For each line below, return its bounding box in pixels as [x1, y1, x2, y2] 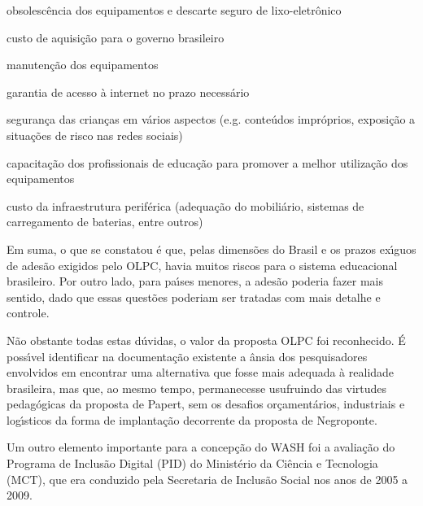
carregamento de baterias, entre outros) [7, 213, 203, 230]
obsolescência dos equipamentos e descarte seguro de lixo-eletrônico [7, 2, 342, 18]
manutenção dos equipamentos [7, 56, 159, 73]
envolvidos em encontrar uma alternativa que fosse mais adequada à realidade [7, 364, 395, 381]
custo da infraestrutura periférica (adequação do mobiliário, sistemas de [7, 197, 364, 214]
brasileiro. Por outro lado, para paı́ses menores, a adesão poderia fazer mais [7, 273, 383, 290]
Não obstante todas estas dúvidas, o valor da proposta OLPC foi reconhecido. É [7, 331, 406, 348]
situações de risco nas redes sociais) [7, 126, 183, 143]
